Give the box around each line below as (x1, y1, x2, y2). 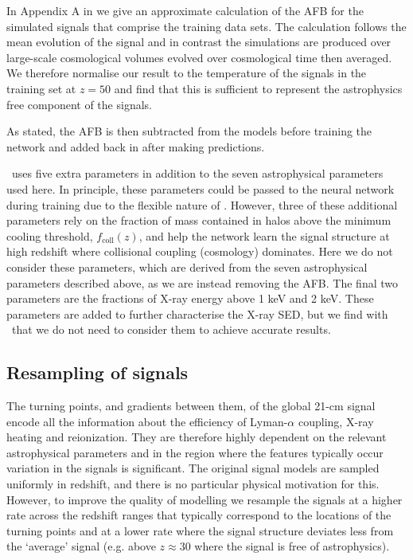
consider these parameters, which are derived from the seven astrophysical (6, 258, 368, 275)
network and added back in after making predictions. (6, 138, 265, 155)
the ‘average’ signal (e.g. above (6, 538, 156, 554)
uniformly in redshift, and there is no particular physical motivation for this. (6, 476, 380, 492)
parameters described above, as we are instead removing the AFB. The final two (6, 274, 398, 291)
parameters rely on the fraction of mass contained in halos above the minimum (6, 212, 392, 229)
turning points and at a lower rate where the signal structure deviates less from (6, 522, 394, 538)
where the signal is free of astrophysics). (194, 538, 390, 554)
